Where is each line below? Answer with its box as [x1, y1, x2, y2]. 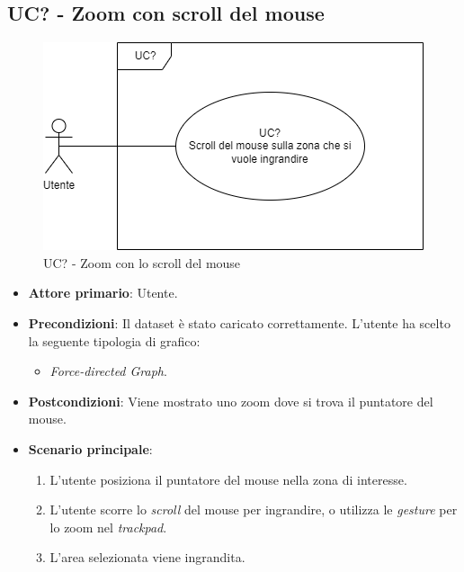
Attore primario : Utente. [28, 283, 178, 302]
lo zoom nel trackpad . [49, 517, 167, 536]
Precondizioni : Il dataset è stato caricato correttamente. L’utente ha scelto [28, 313, 451, 332]
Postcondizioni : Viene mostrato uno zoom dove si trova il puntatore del [28, 391, 433, 410]
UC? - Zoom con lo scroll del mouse [43, 253, 241, 272]
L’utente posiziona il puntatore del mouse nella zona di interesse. [49, 469, 407, 488]
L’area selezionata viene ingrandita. [49, 548, 245, 567]
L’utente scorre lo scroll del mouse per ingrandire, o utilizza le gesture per [49, 500, 458, 519]
